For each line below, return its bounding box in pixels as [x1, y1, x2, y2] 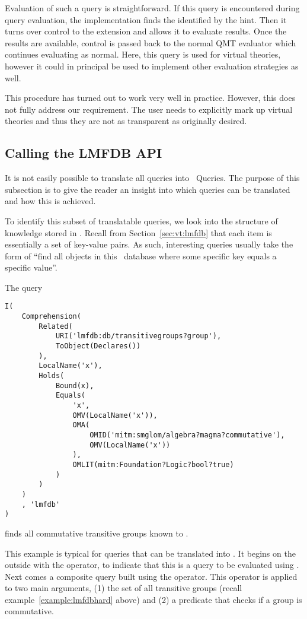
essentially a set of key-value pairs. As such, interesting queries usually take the [5, 238, 293, 250]
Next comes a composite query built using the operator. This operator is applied [5, 570, 298, 582]
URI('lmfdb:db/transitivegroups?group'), [55, 332, 222, 341]
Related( [39, 322, 73, 331]
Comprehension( [21, 312, 81, 321]
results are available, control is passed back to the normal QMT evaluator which [5, 36, 296, 49]
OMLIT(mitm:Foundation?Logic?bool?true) [72, 460, 234, 469]
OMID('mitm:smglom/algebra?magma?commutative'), [89, 431, 285, 440]
